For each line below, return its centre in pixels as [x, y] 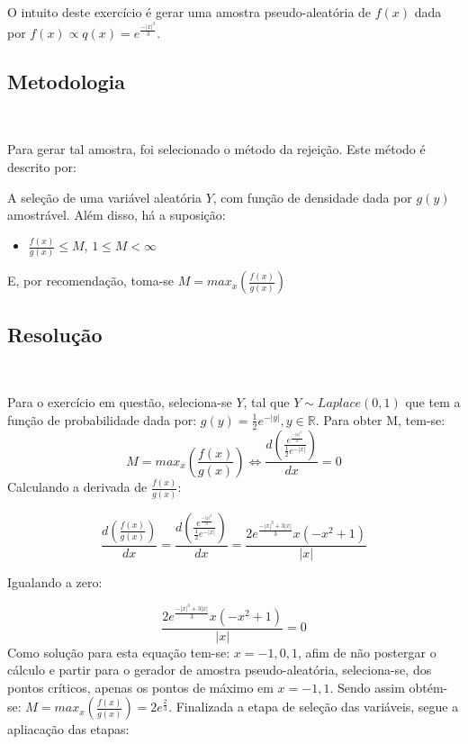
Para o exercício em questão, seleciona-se [120, 402]
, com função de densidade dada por [312, 197]
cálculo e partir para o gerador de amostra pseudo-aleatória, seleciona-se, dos [220, 670]
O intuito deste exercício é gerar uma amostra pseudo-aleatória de [189, 12]
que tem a [433, 402]
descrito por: [42, 166]
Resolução [55, 334]
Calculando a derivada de [77, 487]
